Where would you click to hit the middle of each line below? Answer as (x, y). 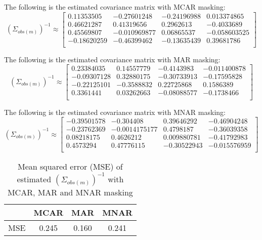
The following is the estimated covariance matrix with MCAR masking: (115, 7)
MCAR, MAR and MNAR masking (70, 192)
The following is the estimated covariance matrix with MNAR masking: (115, 112)
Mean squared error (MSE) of (70, 167)
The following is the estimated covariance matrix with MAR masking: (112, 59)
